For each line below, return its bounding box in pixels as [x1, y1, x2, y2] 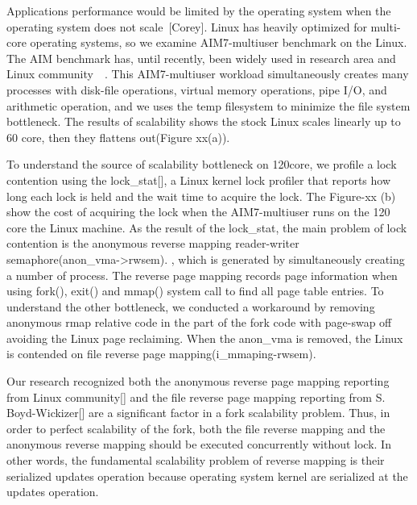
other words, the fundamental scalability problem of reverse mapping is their [6, 452, 385, 469]
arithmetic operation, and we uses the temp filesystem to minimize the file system [6, 97, 411, 114]
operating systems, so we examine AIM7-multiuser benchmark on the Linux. [30, 34, 407, 51]
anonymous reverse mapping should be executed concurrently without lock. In [6, 436, 391, 453]
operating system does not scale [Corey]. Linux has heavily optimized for [6, 18, 367, 35]
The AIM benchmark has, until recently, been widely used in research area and [6, 49, 396, 66]
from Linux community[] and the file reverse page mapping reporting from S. [6, 388, 386, 405]
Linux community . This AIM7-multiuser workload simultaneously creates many [6, 65, 409, 82]
